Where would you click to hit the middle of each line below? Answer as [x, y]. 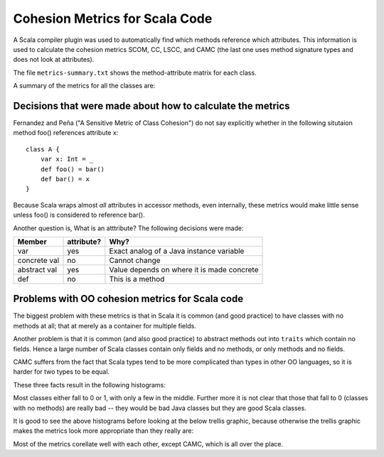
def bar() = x [65, 179]
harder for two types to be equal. [62, 372]
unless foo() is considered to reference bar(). [79, 215]
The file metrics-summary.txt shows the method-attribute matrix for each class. [135, 72]
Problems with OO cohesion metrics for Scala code [128, 299]
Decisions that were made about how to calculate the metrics [151, 106]
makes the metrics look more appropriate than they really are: [103, 431]
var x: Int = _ [67, 159]
